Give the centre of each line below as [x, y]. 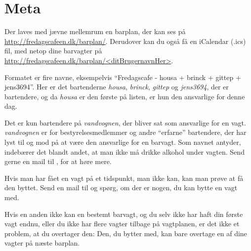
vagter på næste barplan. [42, 243]
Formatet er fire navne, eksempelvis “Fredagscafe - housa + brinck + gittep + [123, 77]
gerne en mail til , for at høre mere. [58, 161]
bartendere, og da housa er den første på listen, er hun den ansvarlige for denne [125, 96]
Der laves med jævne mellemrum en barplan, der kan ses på [95, 31]
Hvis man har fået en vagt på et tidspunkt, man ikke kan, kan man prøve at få [124, 178]
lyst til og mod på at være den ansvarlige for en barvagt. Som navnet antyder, [123, 142]
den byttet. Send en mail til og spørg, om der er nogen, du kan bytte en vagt [121, 188]
